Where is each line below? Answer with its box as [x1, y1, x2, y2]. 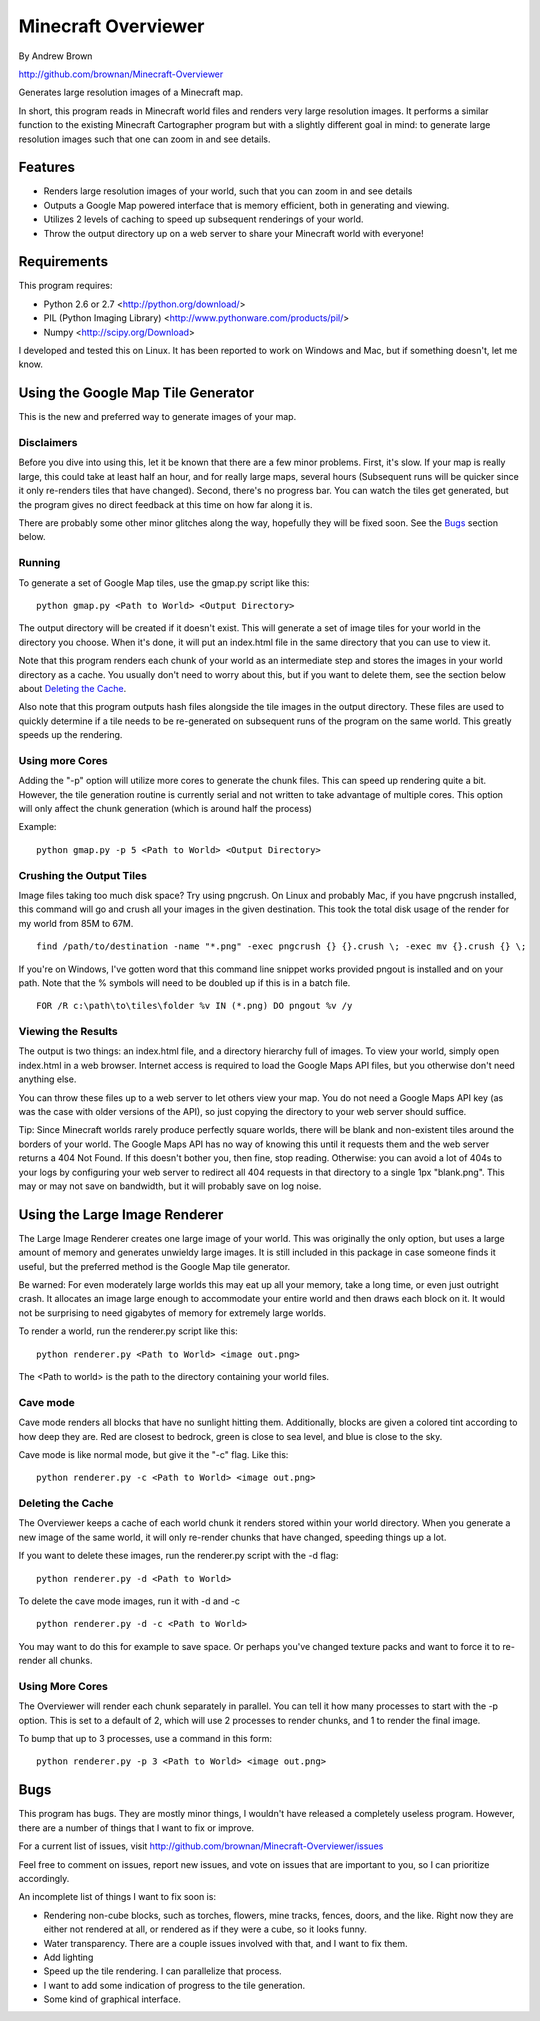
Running [18, 556, 61, 570]
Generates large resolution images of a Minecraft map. [18, 86, 244, 99]
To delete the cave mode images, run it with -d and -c [18, 1595, 240, 1607]
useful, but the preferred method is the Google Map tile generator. [18, 1260, 291, 1272]
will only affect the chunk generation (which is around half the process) [18, 803, 312, 815]
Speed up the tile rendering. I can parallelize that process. [43, 1965, 282, 1977]
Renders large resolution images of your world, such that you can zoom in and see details [43, 185, 413, 197]
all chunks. [48, 1655, 93, 1667]
